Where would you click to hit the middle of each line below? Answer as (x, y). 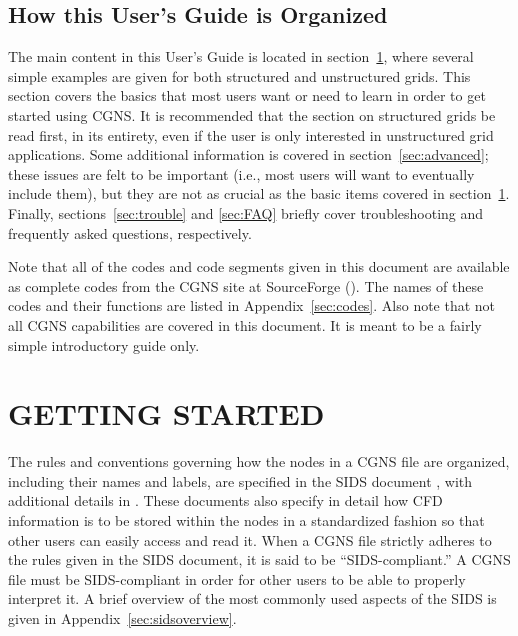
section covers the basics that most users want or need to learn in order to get (247, 95)
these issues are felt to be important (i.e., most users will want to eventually (241, 173)
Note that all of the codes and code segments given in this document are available (259, 266)
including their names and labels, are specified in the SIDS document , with (240, 480)
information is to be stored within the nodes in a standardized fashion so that (246, 520)
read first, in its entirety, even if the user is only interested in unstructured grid (251, 134)
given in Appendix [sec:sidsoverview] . (122, 617)
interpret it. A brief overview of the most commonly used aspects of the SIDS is (252, 598)
